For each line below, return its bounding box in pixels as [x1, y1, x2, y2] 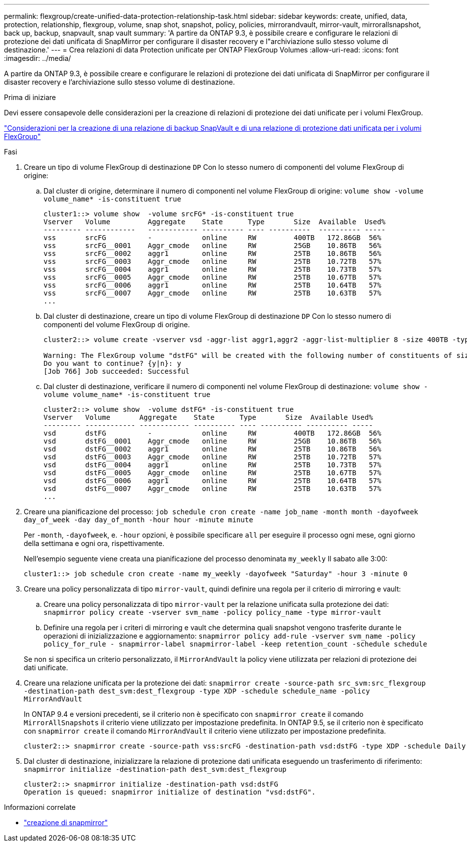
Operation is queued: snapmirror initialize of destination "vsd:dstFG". [24, 788, 316, 796]
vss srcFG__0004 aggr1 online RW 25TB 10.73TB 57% [44, 265, 381, 273]
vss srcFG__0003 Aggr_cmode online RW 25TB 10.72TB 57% [44, 257, 381, 265]
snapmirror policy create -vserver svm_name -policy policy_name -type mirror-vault [44, 608, 381, 616]
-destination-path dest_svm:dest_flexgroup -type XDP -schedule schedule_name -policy [24, 687, 370, 695]
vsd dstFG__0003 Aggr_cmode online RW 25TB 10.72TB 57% [44, 453, 381, 461]
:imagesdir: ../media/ [4, 54, 71, 62]
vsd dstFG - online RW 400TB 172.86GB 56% [44, 429, 381, 437]
